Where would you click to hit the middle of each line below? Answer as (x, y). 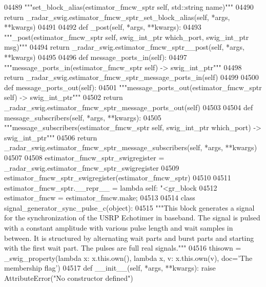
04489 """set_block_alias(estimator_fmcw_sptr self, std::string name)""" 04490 (129, 7)
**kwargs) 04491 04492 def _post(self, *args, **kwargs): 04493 (103, 27)
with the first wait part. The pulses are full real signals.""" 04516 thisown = (123, 248)
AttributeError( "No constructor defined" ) (69, 278)
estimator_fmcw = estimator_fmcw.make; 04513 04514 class (100, 198)
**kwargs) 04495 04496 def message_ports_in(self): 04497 (96, 57)
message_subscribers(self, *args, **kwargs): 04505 (83, 117)
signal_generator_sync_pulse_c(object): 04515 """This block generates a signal (129, 207)
